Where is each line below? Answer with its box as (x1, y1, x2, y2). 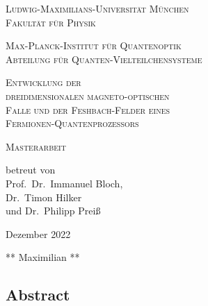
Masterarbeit (6, 139, 66, 153)
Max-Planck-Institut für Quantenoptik (6, 38, 182, 53)
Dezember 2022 (6, 226, 71, 241)
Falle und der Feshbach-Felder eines (6, 102, 170, 117)
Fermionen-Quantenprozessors (6, 116, 139, 130)
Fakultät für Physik (6, 15, 96, 29)
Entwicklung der (6, 75, 81, 90)
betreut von (6, 162, 56, 177)
